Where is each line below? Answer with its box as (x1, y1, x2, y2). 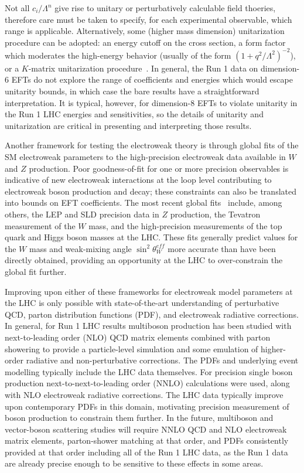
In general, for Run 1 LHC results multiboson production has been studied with (5, 319, 292, 332)
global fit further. (5, 265, 67, 277)
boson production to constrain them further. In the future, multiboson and (5, 411, 274, 424)
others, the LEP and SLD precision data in (5, 208, 159, 220)
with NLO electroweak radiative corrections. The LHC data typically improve (5, 388, 283, 400)
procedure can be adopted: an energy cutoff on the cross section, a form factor (5, 36, 286, 48)
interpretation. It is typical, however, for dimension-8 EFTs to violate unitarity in (5, 96, 298, 108)
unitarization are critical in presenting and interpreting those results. (5, 119, 252, 131)
